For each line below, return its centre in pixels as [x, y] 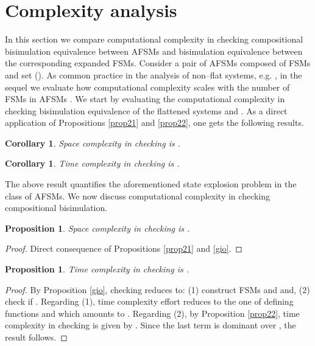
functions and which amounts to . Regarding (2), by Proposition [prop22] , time [152, 313]
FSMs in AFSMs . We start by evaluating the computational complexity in [145, 99]
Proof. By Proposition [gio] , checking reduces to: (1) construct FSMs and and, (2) [157, 289]
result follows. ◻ [36, 337]
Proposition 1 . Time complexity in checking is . [97, 269]
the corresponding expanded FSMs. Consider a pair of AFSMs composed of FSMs [158, 63]
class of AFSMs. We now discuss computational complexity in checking [138, 195]
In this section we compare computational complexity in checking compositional [154, 39]
